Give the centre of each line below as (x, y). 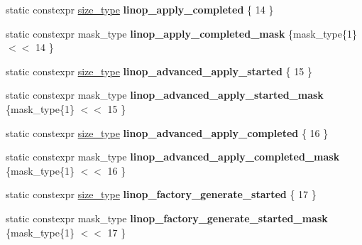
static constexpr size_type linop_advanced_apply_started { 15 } (159, 71)
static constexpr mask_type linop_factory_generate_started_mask (167, 218)
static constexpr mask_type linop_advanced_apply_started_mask (165, 95)
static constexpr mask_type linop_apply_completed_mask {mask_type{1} (181, 33)
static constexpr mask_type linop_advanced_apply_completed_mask (173, 157)
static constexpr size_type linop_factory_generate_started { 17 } (161, 194)
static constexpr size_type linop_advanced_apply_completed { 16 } (167, 132)
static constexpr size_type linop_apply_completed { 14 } (140, 9)
